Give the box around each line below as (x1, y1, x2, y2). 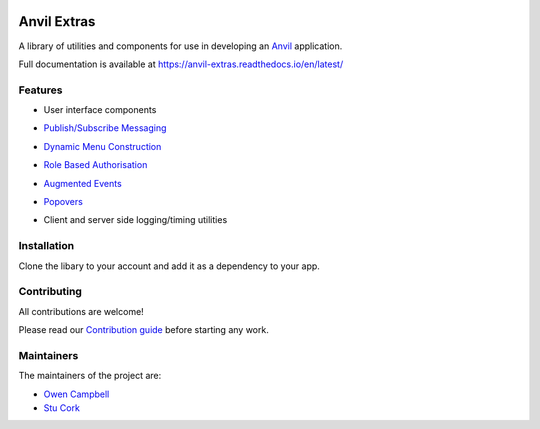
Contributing (18, 285, 82, 299)
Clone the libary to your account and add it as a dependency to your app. (18, 260, 320, 272)
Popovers (43, 196, 84, 207)
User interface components (43, 104, 157, 116)
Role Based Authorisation (43, 159, 148, 171)
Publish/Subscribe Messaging (43, 122, 167, 134)
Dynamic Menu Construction (43, 140, 162, 152)
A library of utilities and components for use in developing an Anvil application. (18, 40, 343, 52)
